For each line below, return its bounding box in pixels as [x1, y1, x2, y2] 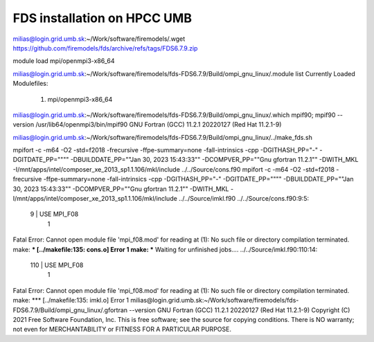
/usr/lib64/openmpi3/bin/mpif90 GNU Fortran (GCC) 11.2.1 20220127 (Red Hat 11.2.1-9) [35, 120, 282, 129]
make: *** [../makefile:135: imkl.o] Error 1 [12, 296, 130, 305]
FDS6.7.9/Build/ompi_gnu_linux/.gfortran [12, 305, 128, 314]
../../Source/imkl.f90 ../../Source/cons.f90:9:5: [179, 195, 310, 203]
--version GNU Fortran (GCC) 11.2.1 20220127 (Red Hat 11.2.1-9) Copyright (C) [129, 305, 350, 314]
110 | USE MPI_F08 [30, 260, 84, 269]
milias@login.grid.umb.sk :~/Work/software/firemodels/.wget [12, 35, 186, 43]
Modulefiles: [12, 80, 48, 88]
